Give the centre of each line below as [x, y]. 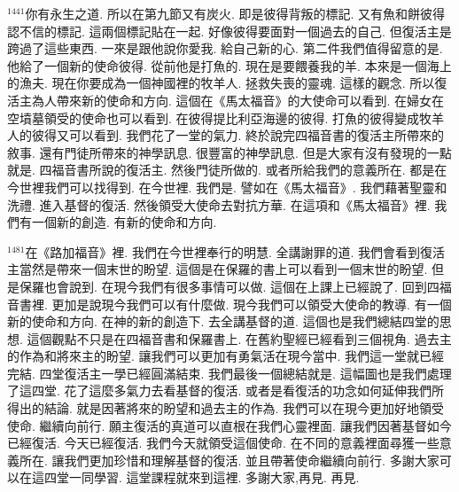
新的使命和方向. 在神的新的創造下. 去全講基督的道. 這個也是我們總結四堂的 [223, 321]
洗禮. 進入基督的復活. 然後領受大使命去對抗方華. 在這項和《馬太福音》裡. [219, 204]
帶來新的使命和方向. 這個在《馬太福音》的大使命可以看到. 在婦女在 [250, 100]
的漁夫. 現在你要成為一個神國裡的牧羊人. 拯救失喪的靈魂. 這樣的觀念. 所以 [221, 83]
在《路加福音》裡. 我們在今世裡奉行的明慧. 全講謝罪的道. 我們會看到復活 [235, 251]
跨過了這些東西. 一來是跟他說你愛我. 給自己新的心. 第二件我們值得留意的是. [225, 48]
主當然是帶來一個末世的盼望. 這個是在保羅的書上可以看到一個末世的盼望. [218, 269]
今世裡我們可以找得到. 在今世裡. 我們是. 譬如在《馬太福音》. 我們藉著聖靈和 [227, 187]
